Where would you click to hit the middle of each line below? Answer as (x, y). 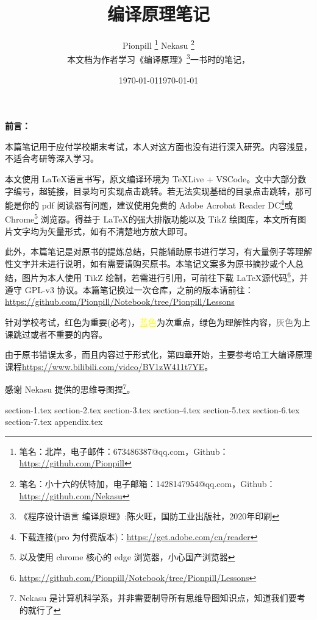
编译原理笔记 (158, 14)
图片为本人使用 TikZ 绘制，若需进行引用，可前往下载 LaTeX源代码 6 (156, 277)
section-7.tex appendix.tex (54, 422)
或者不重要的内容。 (69, 334)
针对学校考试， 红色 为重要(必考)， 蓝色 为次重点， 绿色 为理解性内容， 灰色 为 (153, 322)
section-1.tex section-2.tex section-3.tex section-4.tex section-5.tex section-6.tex (152, 409)
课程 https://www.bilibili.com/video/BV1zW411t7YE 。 (109, 366)
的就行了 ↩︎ (40, 610)
